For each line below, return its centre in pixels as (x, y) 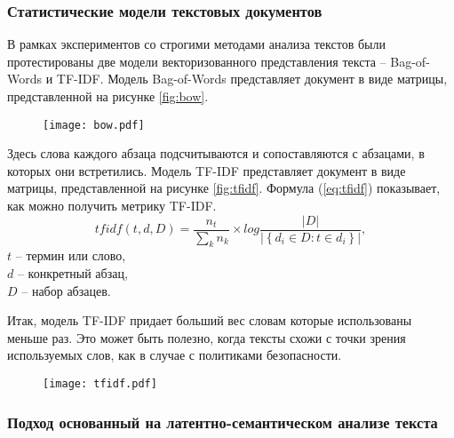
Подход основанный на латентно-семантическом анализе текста (223, 422)
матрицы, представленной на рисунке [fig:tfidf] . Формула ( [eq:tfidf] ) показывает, (224, 188)
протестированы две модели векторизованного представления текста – (197, 61)
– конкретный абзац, (72, 273)
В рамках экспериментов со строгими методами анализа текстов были (196, 44)
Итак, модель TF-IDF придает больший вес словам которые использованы (210, 320)
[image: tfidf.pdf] (100, 384)
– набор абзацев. (66, 290)
